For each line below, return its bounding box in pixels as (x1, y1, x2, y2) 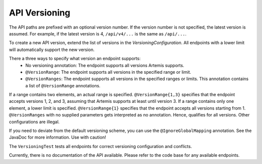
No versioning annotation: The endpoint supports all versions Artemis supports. (25, 62, 184, 68)
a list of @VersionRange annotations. (25, 82, 100, 88)
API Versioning (9, 7, 70, 18)
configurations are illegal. (9, 119, 60, 125)
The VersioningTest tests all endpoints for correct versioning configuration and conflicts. (9, 143, 192, 149)
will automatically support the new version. (9, 47, 95, 52)
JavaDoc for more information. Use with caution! (9, 134, 106, 140)
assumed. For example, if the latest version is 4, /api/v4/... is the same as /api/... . (9, 31, 187, 36)
